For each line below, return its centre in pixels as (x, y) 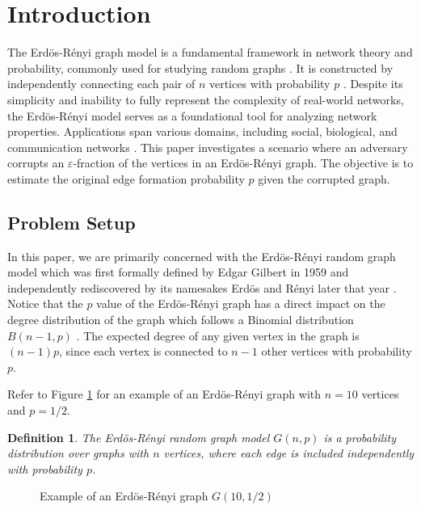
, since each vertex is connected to (143, 351)
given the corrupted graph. (324, 178)
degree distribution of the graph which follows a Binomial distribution (181, 320)
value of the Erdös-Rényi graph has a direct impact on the (241, 303)
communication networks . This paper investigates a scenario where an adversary (208, 147)
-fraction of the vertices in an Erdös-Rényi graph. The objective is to (243, 163)
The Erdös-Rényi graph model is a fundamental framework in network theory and (210, 52)
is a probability (360, 437)
